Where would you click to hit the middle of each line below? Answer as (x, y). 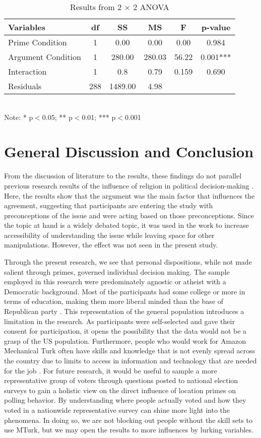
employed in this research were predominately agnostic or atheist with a (115, 281)
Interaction (27, 71)
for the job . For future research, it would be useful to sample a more (111, 370)
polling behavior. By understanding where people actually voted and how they (125, 400)
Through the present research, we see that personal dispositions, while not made (128, 262)
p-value (216, 27)
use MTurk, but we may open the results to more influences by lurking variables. (129, 430)
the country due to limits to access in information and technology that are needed (130, 360)
